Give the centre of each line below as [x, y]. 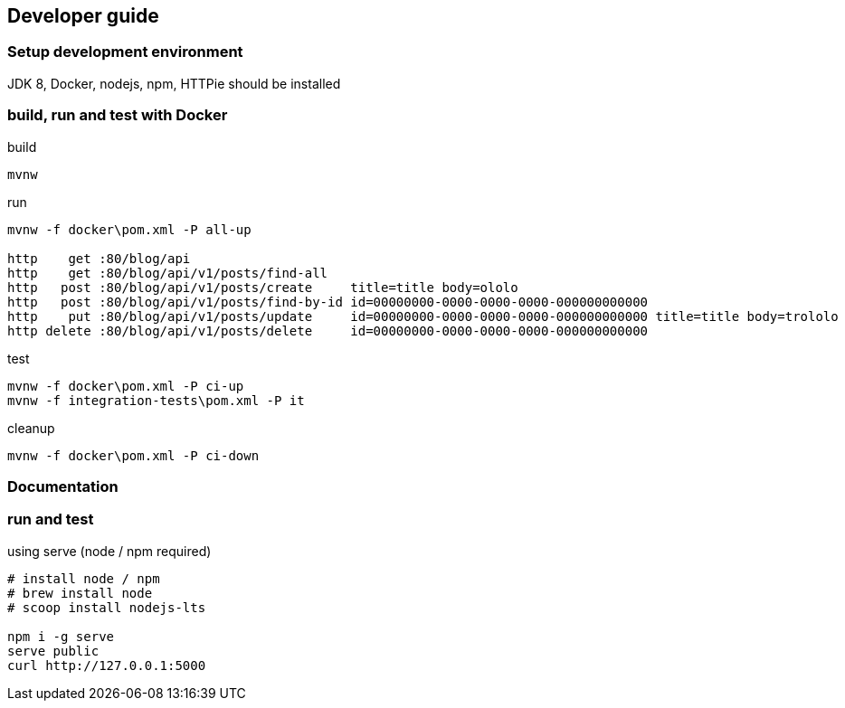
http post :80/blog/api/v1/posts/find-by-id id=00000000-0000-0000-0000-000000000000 [328, 302]
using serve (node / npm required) [109, 551]
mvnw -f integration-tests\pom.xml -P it [156, 400]
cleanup [31, 428]
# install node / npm [84, 578]
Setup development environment [125, 52]
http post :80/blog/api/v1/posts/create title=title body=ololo [263, 287]
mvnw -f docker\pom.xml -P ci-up [126, 386]
